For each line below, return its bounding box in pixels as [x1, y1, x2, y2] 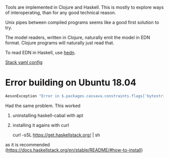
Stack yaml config [5, 59, 43, 65]
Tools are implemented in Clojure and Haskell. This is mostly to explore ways [5, 5, 164, 10]
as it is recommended [5, 141, 50, 147]
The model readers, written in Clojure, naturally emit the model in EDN [5, 35, 150, 40]
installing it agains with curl [12, 122, 69, 128]
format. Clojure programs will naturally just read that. [5, 40, 115, 46]
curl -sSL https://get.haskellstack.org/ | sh [12, 132, 101, 138]
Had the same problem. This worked [5, 103, 80, 109]
